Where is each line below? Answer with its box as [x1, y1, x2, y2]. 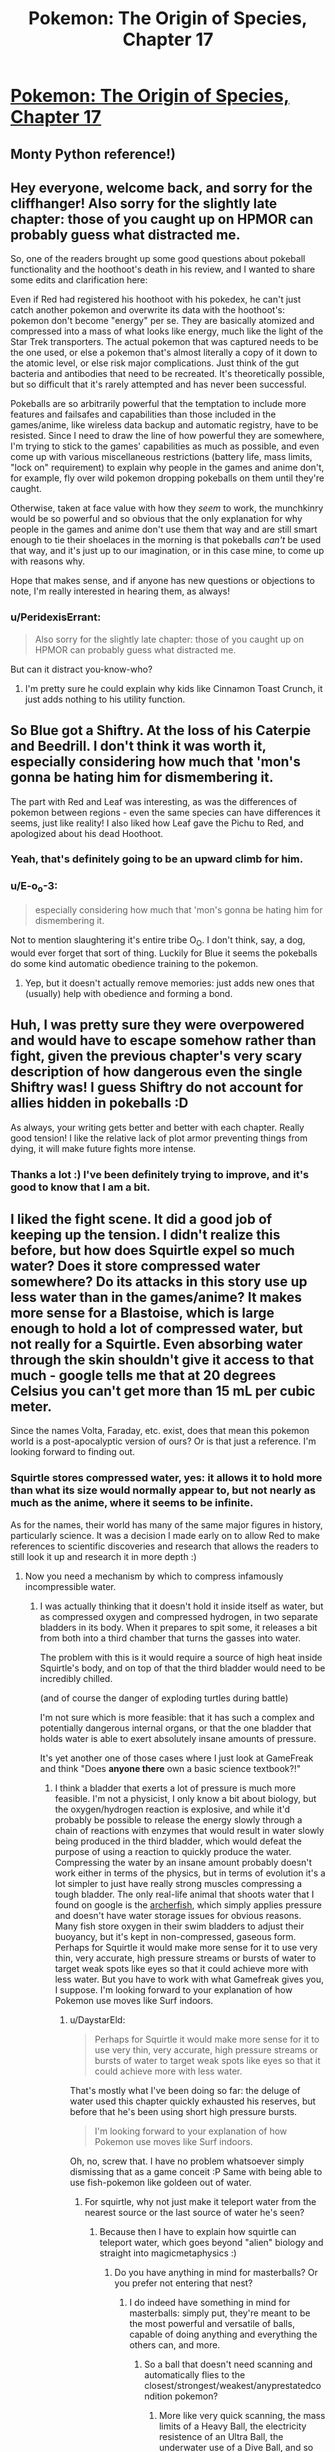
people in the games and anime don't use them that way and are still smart [10, 523, 318, 536]
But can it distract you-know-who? [10, 663, 153, 675]
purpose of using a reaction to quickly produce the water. [54, 1845, 292, 1857]
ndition [144, 2390, 173, 2402]
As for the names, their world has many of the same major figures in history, [10, 1518, 323, 1531]
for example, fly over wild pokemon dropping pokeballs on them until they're [10, 472, 325, 484]
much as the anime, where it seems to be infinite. [10, 1496, 254, 1510]
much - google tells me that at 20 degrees [10, 1367, 277, 1384]
